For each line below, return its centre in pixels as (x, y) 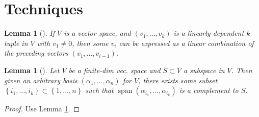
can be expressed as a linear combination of (186, 43)
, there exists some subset (178, 80)
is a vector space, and (97, 33)
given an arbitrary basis (41, 80)
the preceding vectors (36, 53)
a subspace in (204, 70)
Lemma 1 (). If (29, 33)
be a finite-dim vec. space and (114, 70)
